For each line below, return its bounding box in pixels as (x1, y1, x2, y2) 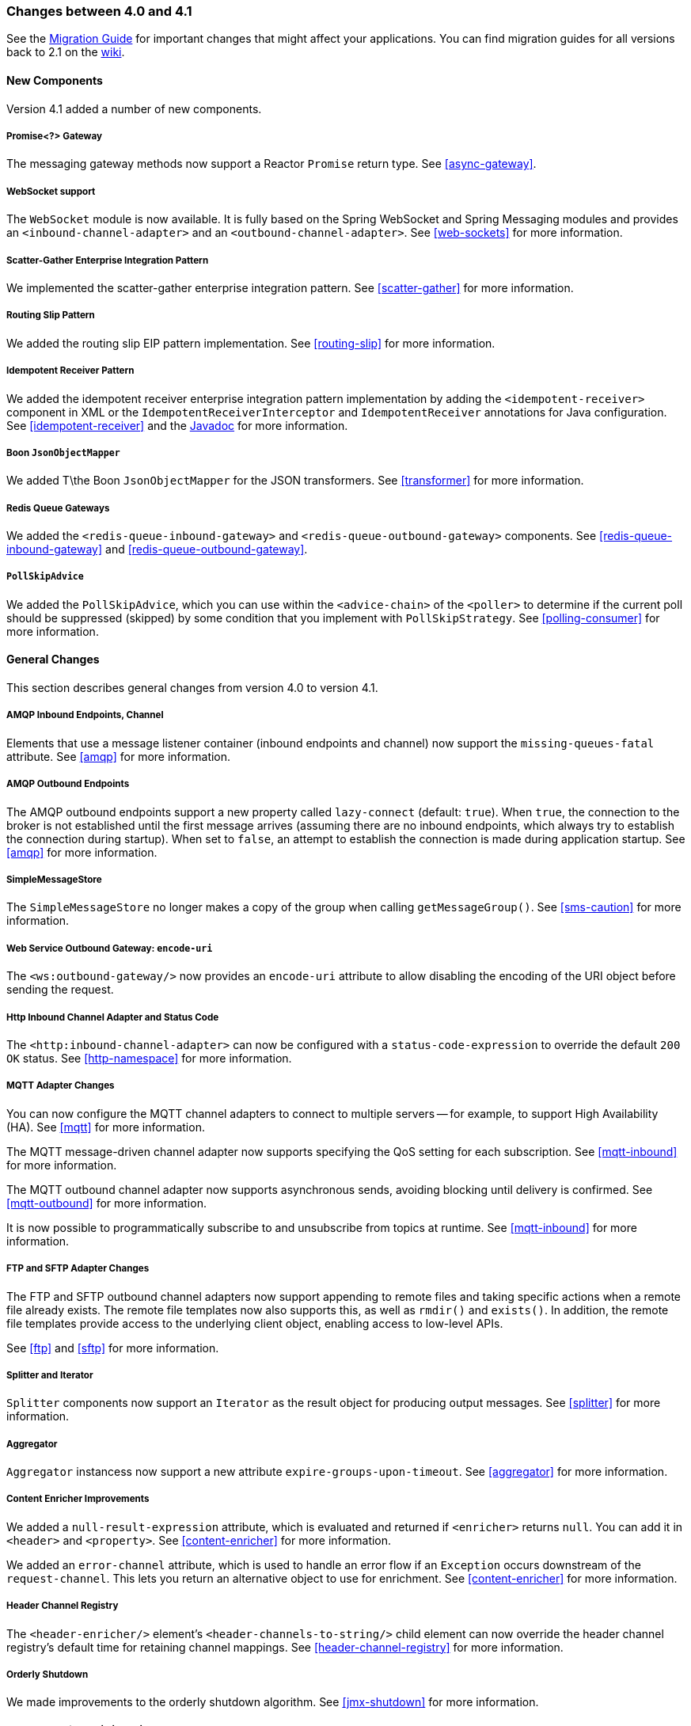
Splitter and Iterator (6, 1369, 93, 1381)
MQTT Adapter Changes (6, 1080, 115, 1092)
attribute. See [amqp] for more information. (6, 749, 231, 763)
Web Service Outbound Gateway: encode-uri (6, 942, 213, 954)
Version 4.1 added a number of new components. (6, 101, 262, 116)
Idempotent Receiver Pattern (6, 365, 135, 377)
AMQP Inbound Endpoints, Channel (6, 709, 164, 721)
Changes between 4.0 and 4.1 (6, 3, 192, 19)
